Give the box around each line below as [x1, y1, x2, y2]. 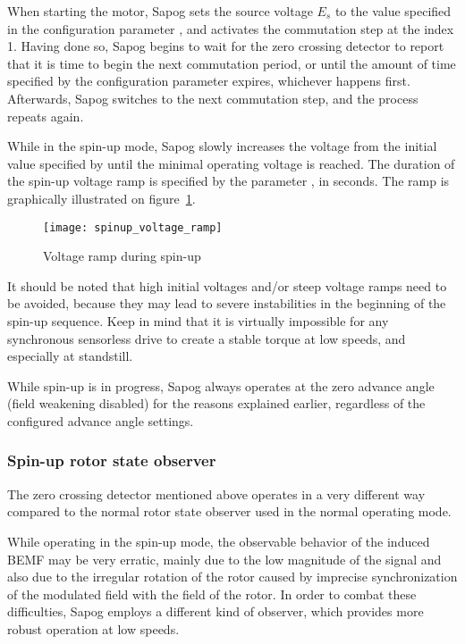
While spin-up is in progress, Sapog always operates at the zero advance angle [7, 376, 435, 395]
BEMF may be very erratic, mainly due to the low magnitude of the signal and [7, 549, 442, 568]
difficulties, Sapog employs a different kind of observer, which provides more [7, 602, 424, 621]
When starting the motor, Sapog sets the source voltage [7, 2, 313, 20]
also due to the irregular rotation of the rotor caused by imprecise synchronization [7, 567, 458, 586]
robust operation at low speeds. [7, 619, 180, 638]
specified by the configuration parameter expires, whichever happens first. [7, 71, 410, 90]
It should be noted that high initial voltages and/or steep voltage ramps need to [7, 276, 447, 295]
